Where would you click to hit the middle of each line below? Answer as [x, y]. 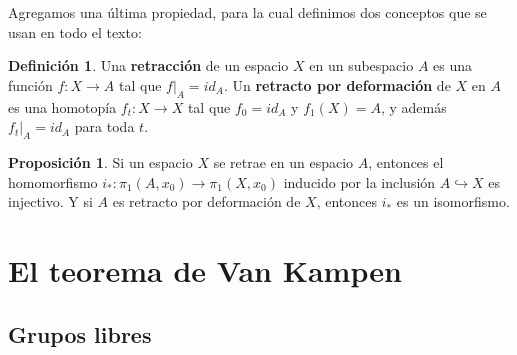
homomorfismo [53, 181]
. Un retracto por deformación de [337, 84]
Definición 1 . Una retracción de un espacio [148, 65]
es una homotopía [62, 106]
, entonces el [406, 161]
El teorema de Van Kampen [205, 269]
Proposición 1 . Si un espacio [100, 161]
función [30, 84]
